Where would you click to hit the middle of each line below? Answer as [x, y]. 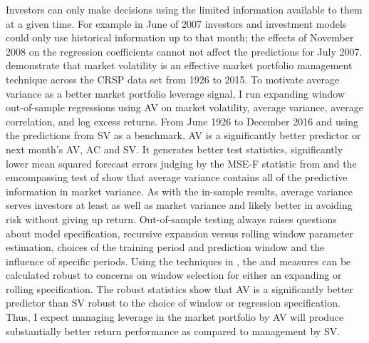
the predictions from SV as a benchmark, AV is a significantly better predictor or [183, 135]
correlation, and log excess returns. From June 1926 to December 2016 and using [182, 121]
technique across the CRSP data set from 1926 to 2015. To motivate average [173, 79]
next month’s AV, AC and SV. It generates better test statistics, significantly [175, 149]
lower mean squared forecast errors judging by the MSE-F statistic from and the [181, 163]
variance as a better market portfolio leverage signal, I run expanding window [176, 93]
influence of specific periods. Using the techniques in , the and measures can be [178, 261]
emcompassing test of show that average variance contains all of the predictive [177, 177]
